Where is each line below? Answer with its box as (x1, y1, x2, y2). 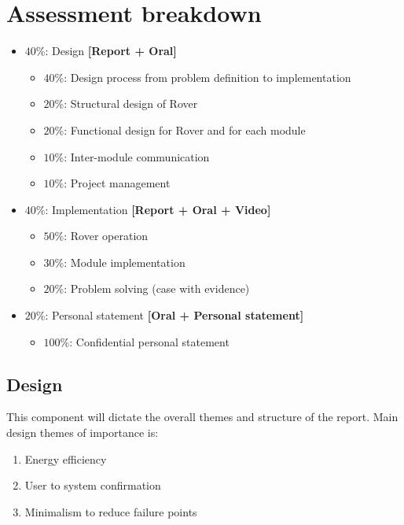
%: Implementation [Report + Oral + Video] (35, 201, 271, 217)
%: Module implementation (54, 253, 185, 270)
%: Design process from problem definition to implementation (54, 68, 351, 85)
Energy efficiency (24, 450, 107, 467)
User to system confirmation (24, 477, 161, 494)
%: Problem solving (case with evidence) (54, 280, 250, 297)
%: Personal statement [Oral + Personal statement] (35, 307, 304, 324)
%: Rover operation (54, 227, 149, 244)
